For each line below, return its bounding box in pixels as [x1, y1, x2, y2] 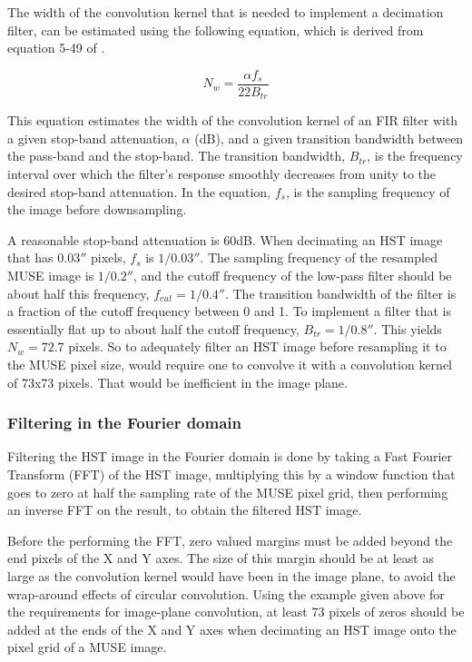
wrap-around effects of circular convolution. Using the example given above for [7, 584, 445, 603]
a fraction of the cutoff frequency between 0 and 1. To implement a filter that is [7, 301, 452, 321]
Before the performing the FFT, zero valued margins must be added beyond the [7, 530, 453, 549]
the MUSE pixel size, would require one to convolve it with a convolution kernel [7, 355, 452, 374]
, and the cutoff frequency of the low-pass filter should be [133, 266, 452, 285]
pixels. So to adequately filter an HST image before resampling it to [68, 337, 447, 356]
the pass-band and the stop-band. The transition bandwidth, [7, 146, 346, 165]
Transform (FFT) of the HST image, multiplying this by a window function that [7, 465, 456, 484]
